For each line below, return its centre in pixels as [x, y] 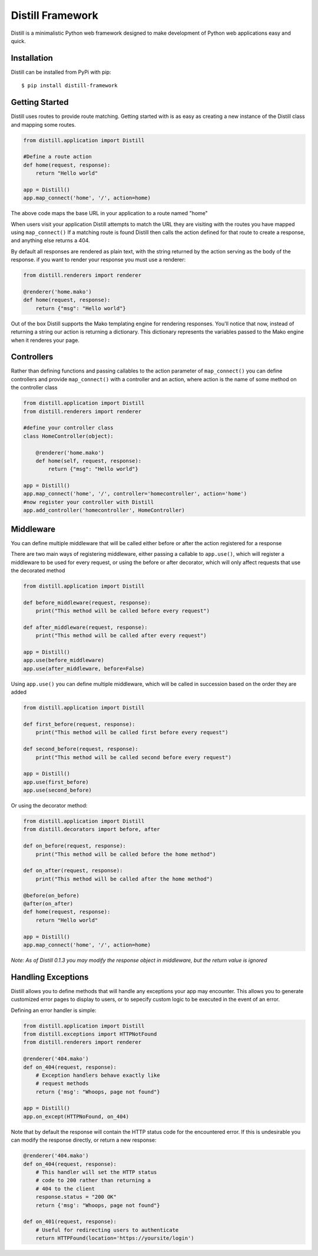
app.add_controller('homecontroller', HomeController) [104, 510]
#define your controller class [69, 428]
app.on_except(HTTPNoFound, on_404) [76, 1116]
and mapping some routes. [43, 124]
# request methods [62, 1084]
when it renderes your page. [45, 340]
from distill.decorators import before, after [92, 829]
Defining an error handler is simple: [54, 1010]
